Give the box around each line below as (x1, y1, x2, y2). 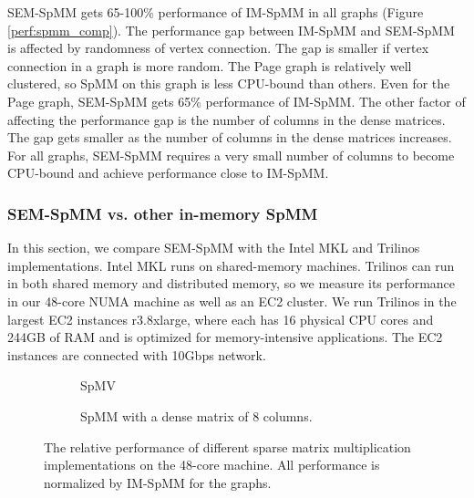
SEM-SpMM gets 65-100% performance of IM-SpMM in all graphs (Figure (7, 3, 424, 21)
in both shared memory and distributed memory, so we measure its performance (7, 274, 456, 293)
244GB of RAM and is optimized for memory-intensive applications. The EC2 (7, 327, 443, 347)
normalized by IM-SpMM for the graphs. (44, 472, 272, 492)
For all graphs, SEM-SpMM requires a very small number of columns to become (7, 145, 455, 164)
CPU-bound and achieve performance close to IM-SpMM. (7, 163, 329, 182)
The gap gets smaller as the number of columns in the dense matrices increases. (7, 128, 452, 147)
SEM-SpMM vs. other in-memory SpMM (7, 202, 318, 224)
